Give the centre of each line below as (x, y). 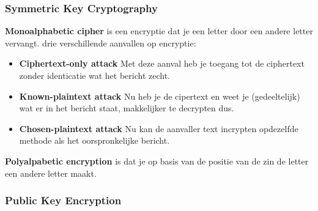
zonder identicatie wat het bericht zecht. (95, 75)
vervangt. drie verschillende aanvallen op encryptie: (101, 43)
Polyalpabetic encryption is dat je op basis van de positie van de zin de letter (157, 161)
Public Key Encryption (63, 200)
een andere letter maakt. (51, 173)
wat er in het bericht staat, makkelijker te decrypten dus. (127, 108)
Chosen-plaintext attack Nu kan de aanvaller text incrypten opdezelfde (159, 128)
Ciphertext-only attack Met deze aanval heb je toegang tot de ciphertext (162, 63)
